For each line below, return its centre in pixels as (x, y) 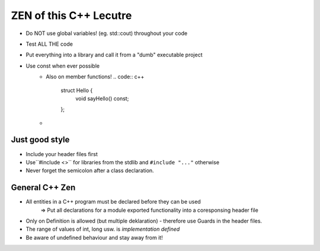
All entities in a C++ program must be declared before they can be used (113, 202)
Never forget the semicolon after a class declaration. (90, 171)
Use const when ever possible (63, 66)
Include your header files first (62, 154)
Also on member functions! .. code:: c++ (95, 77)
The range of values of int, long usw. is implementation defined (103, 229)
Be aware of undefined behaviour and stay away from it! (94, 237)
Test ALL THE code (49, 44)
